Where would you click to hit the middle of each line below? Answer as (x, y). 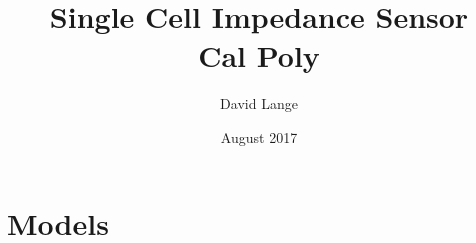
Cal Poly (259, 55)
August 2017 (259, 136)
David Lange (259, 103)
